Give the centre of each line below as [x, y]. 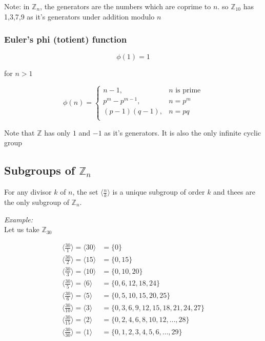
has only [57, 132]
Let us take [22, 229]
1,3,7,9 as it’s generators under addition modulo [79, 16]
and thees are [234, 192]
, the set [85, 192]
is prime [188, 91]
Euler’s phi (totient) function [66, 39]
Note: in [17, 6]
